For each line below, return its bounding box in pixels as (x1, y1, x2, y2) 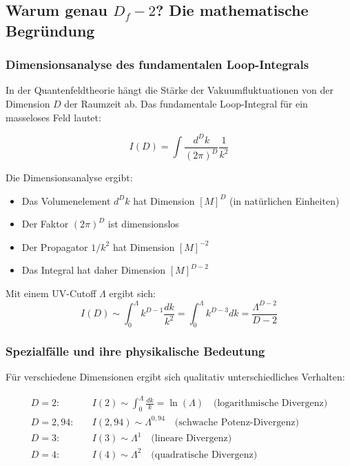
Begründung (6, 19, 95, 41)
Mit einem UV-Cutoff (6, 286, 96, 301)
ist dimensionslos (107, 216, 179, 231)
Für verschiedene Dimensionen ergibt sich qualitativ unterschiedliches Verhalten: (6, 369, 345, 384)
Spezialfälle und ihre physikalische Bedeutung (6, 342, 265, 359)
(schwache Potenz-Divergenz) (174, 417, 299, 427)
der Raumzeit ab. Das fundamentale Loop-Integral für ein (64, 96, 308, 110)
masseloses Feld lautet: (6, 110, 101, 124)
